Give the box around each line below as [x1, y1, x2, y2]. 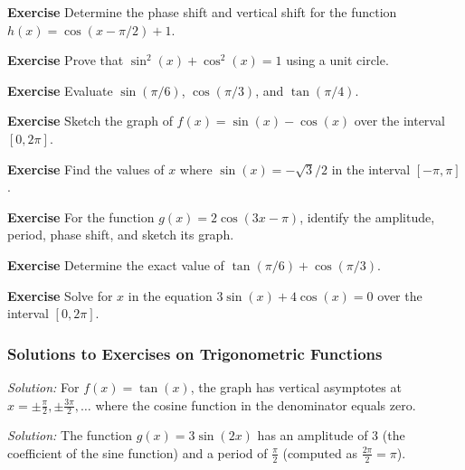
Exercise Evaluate [7, 80, 113, 99]
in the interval [331, 159, 411, 178]
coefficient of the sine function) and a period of [7, 443, 268, 462]
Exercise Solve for [7, 286, 113, 305]
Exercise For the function [7, 207, 155, 226]
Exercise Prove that [7, 51, 124, 70]
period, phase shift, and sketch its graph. [7, 225, 234, 244]
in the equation [128, 286, 213, 305]
